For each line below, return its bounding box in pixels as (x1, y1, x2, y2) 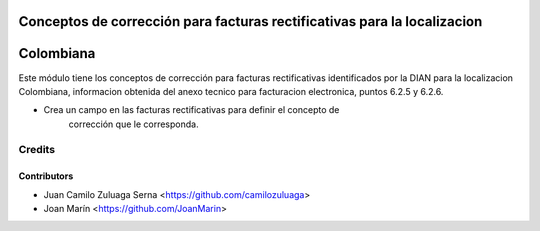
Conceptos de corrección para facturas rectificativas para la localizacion (18, 13, 483, 30)
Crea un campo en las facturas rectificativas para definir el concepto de (43, 104, 340, 116)
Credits (18, 143, 55, 157)
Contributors (18, 170, 74, 182)
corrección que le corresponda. (68, 118, 199, 130)
